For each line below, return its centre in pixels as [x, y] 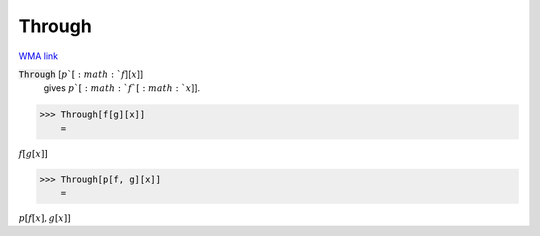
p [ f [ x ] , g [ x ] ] [44, 218]
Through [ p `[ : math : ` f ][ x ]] [81, 74]
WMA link [38, 56]
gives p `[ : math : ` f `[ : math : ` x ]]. [122, 88]
